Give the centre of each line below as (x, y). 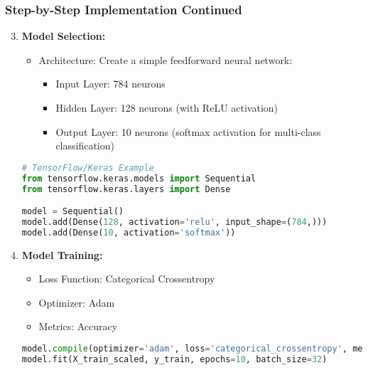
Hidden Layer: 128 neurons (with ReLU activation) (167, 107)
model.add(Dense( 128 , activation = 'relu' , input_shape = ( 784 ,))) (174, 222)
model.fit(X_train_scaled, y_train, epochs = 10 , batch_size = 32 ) (174, 359)
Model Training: (62, 254)
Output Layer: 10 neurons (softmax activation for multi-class (188, 131)
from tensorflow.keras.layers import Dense (126, 189)
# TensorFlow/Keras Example (88, 168)
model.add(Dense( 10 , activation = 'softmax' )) (129, 232)
